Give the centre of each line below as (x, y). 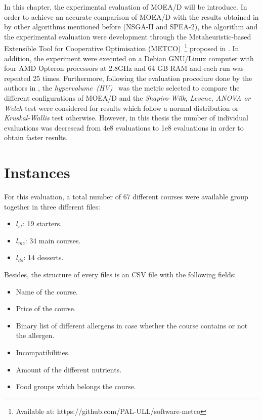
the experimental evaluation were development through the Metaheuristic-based (128, 36)
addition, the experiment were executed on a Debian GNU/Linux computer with (129, 58)
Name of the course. (47, 291)
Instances (37, 172)
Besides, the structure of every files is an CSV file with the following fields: (120, 275)
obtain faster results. (36, 137)
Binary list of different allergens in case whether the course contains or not (132, 325)
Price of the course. (46, 308)
